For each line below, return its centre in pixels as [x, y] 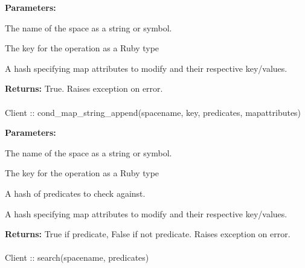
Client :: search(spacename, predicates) [77, 257]
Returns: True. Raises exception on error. [84, 88]
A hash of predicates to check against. [75, 193]
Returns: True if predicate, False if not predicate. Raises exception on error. [148, 234]
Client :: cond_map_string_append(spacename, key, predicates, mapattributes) [153, 112]
